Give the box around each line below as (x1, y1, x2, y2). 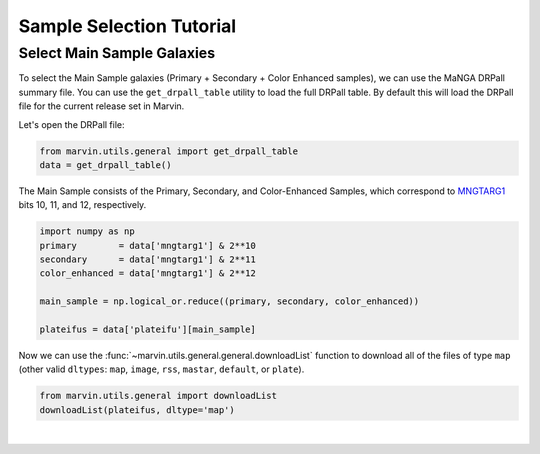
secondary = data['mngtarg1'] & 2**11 (39, 254, 257, 265)
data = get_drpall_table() (39, 159, 172, 170)
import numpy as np (39, 226, 135, 237)
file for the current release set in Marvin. (18, 100, 185, 112)
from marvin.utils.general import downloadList (39, 390, 277, 402)
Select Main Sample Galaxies (18, 44, 215, 62)
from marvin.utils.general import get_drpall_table (39, 145, 299, 157)
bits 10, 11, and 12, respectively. (18, 199, 147, 211)
